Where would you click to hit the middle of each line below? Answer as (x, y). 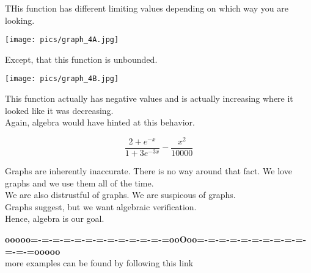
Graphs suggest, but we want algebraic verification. (101, 206)
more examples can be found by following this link (99, 263)
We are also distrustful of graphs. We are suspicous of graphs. (120, 195)
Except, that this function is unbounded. (81, 59)
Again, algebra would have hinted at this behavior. (100, 122)
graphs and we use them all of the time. (79, 183)
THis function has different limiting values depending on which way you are (147, 8)
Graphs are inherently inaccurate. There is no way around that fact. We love (148, 171)
